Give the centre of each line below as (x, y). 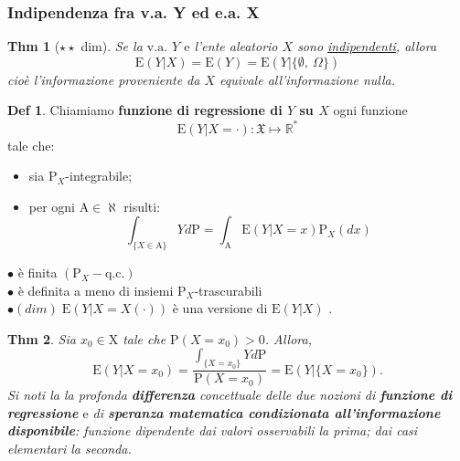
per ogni (52, 206)
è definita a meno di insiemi (96, 290)
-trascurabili (228, 290)
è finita (37, 272)
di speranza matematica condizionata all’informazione (267, 412)
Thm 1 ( (34, 46)
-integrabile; (99, 176)
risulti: (142, 206)
